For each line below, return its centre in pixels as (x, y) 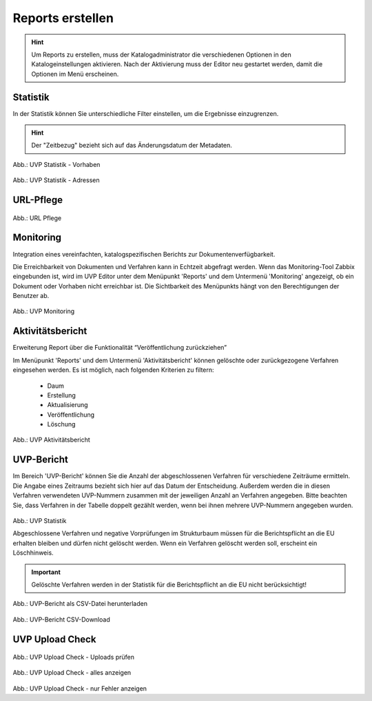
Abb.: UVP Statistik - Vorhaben (56, 164)
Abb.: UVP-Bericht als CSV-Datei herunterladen (80, 604)
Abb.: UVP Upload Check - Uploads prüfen (73, 657)
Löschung (61, 424)
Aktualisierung (68, 405)
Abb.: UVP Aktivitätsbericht (52, 440)
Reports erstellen (63, 18)
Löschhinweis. (33, 553)
